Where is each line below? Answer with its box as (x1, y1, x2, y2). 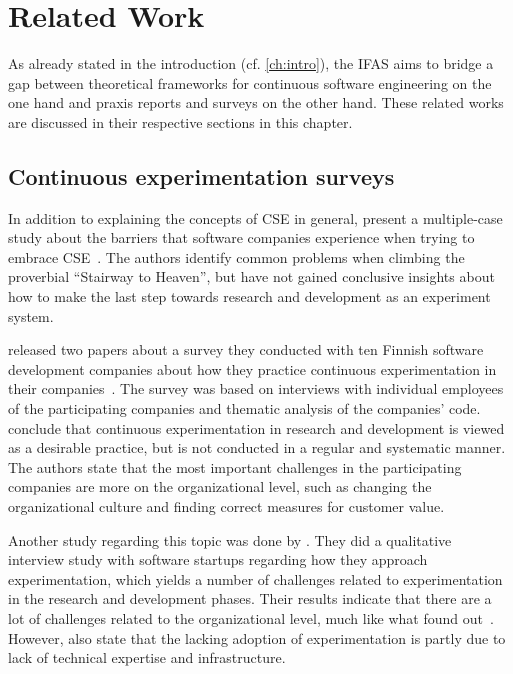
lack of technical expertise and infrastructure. (8, 647, 286, 668)
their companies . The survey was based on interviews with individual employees (8, 378, 504, 399)
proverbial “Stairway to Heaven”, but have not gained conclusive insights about (8, 266, 495, 287)
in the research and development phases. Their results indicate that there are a (8, 588, 492, 609)
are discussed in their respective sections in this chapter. (8, 111, 353, 132)
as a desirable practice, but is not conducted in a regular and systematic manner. (8, 437, 506, 458)
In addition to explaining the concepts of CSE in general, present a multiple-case (8, 207, 503, 228)
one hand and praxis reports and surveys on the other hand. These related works (8, 92, 504, 113)
